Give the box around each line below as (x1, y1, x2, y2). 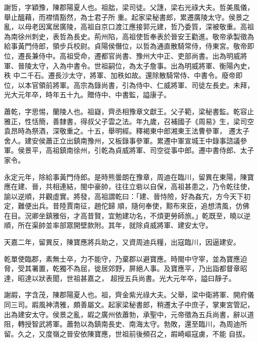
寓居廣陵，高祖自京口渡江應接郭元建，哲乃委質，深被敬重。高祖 (45, 21, 254, 32)
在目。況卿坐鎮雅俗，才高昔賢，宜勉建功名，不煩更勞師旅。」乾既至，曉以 (4, 210, 244, 220)
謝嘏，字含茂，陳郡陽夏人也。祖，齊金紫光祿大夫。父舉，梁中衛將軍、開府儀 (4, 289, 254, 300)
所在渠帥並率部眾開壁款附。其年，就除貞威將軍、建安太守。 (17, 220, 212, 230)
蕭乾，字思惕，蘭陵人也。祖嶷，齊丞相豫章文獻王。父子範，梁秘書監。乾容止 (4, 106, 254, 116)
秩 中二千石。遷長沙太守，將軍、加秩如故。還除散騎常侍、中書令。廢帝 (4, 70, 236, 80)
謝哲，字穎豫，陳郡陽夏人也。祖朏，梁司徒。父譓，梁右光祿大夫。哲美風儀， (4, 2, 254, 12)
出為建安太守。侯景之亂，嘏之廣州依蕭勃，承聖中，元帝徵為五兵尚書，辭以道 (4, 309, 254, 319)
